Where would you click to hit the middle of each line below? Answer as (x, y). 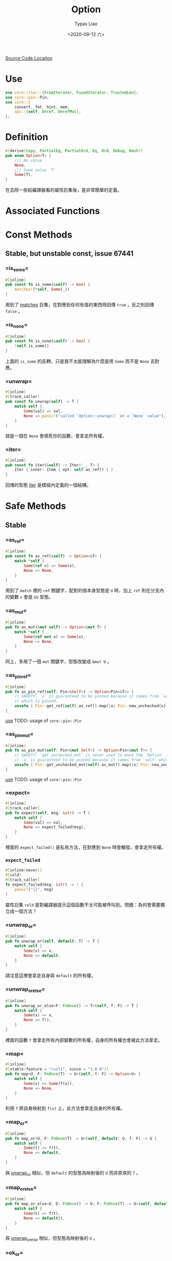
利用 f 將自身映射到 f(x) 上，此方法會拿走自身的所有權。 (65, 1108)
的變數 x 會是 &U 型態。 (29, 597)
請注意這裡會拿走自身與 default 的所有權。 (50, 976)
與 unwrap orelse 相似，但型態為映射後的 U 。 (52, 1239)
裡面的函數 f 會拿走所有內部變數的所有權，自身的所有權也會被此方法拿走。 (84, 1040)
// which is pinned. (36, 701)
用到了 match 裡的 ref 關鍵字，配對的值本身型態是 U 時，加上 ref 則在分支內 (85, 590)
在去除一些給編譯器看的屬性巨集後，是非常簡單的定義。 (63, 190)
